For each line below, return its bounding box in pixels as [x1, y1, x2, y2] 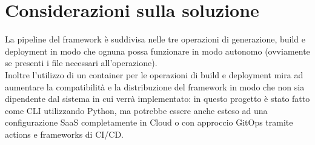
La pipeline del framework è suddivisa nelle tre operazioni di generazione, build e [5, 33, 306, 46]
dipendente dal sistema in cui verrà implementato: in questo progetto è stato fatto [5, 92, 310, 105]
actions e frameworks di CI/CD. [5, 127, 124, 140]
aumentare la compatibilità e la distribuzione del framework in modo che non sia [5, 80, 305, 93]
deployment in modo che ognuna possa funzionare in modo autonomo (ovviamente [5, 44, 310, 57]
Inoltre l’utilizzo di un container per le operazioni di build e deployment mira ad [5, 68, 303, 81]
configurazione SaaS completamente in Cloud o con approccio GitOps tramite [5, 116, 293, 129]
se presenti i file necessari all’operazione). [5, 56, 157, 69]
